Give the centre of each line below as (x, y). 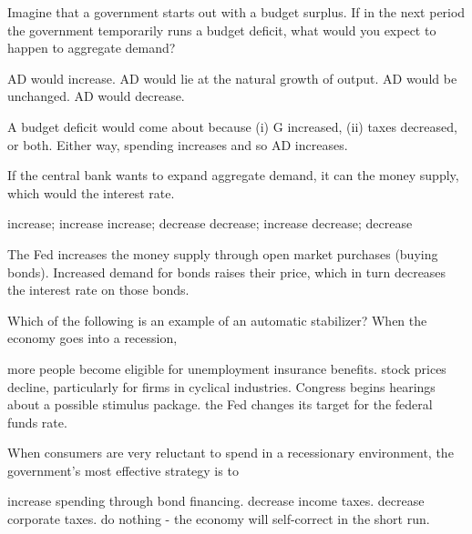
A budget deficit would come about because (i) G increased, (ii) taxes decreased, (232, 126)
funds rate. (37, 422)
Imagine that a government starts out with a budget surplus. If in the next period (236, 12)
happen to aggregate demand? (92, 48)
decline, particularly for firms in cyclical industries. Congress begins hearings (221, 386)
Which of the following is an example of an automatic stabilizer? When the (217, 320)
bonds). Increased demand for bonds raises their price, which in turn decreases (227, 272)
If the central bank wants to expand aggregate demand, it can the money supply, (233, 175)
